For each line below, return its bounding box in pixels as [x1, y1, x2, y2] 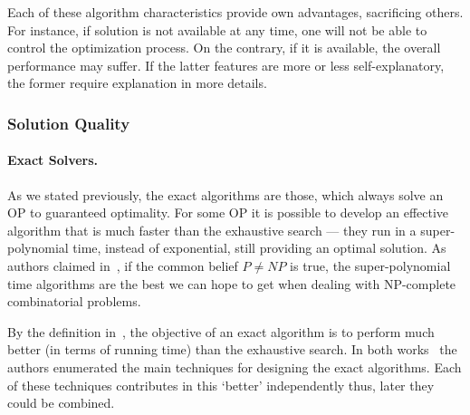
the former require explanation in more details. [7, 73, 267, 92]
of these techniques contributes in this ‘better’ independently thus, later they [7, 375, 435, 394]
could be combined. [7, 393, 115, 412]
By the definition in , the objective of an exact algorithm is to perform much [7, 322, 435, 341]
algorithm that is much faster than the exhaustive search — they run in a [7, 220, 417, 239]
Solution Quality [7, 111, 130, 134]
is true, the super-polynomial [290, 256, 451, 275]
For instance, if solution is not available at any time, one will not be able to [7, 20, 427, 39]
